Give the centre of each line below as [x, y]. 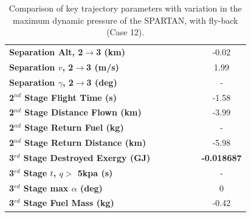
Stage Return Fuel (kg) [74, 127]
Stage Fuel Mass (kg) [69, 203]
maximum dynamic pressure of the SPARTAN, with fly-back [125, 20]
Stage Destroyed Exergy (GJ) [87, 157]
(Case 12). [125, 32]
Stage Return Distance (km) [85, 143]
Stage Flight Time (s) [70, 97]
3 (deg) [102, 82]
